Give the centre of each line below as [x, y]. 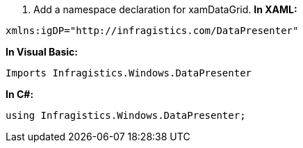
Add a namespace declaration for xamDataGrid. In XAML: [165, 9]
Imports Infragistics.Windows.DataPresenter [129, 73]
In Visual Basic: [42, 52]
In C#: [20, 94]
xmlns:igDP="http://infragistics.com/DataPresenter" [152, 31]
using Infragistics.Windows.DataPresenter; [126, 115]
